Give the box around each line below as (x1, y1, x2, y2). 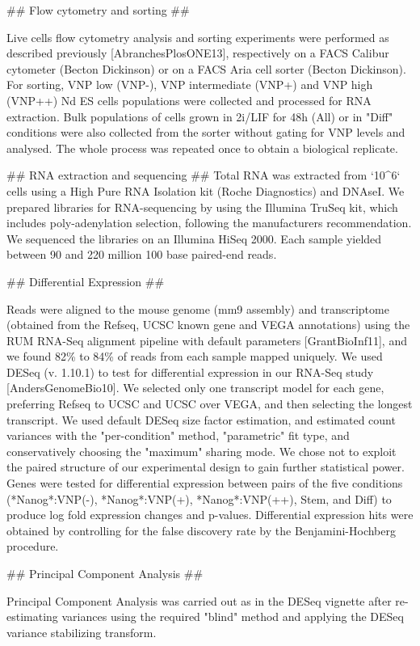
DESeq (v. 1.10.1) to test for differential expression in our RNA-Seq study (6, 363, 374, 380)
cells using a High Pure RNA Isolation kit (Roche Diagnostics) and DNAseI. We (6, 182, 405, 199)
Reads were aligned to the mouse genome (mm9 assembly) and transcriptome (6, 300, 389, 317)
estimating (6, 608, 58, 625)
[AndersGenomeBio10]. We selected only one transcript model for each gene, (6, 379, 384, 396)
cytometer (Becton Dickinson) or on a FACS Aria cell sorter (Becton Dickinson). (6, 60, 406, 77)
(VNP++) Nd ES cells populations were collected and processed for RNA (6, 91, 372, 108)
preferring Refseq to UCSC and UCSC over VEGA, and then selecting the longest (6, 395, 413, 412)
